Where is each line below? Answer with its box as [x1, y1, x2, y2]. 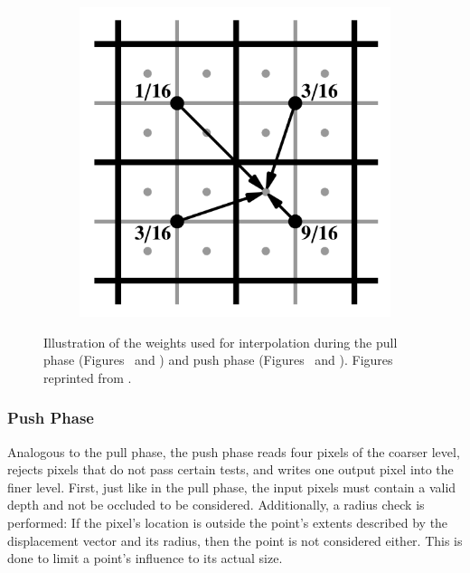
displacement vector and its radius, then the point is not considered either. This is [7, 530, 463, 549]
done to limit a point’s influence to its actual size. [7, 549, 283, 568]
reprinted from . [43, 368, 132, 387]
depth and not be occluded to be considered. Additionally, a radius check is [7, 495, 425, 514]
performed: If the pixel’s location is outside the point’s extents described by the [7, 512, 448, 531]
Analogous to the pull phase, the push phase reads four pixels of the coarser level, [7, 442, 460, 461]
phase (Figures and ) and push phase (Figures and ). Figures [43, 350, 393, 369]
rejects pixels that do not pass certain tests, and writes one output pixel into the [7, 460, 454, 479]
